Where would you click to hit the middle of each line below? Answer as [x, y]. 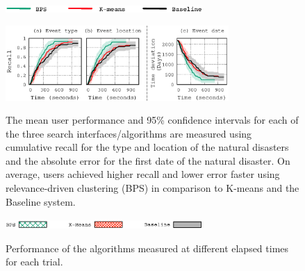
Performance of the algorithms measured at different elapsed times [147, 248]
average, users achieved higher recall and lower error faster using [143, 174]
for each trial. [34, 262]
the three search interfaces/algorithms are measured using [129, 133]
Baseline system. [41, 201]
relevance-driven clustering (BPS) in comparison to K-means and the [152, 188]
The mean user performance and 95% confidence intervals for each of [152, 120]
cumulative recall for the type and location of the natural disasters [147, 147]
